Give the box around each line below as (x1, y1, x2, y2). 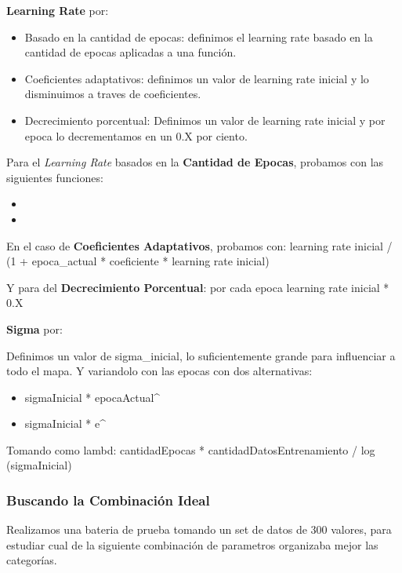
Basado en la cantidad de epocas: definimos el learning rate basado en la (24, 28, 373, 45)
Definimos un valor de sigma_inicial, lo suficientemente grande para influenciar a (6, 347, 396, 363)
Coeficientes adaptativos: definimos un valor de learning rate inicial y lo (24, 70, 369, 86)
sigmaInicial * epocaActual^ (24, 389, 161, 405)
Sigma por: (6, 320, 63, 337)
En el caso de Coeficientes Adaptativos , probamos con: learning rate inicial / (6, 237, 393, 254)
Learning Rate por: (6, 2, 109, 18)
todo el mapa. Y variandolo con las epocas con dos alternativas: (6, 363, 313, 379)
